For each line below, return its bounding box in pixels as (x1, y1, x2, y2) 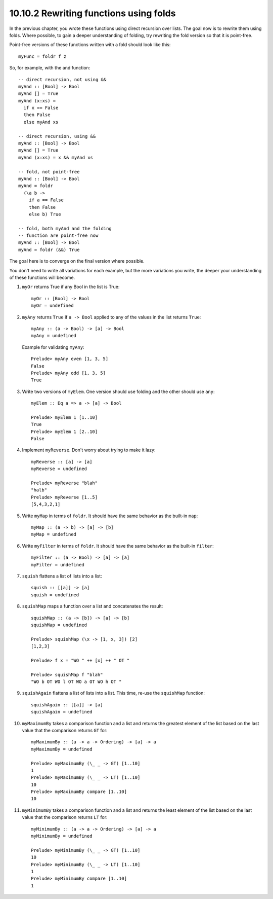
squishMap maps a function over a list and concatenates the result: (22, 603, 163, 609)
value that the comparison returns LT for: (22, 814, 108, 820)
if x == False (23, 105, 59, 111)
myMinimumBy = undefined (31, 833, 93, 839)
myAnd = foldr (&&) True (18, 246, 80, 253)
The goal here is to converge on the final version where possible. (9, 258, 145, 264)
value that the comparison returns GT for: (22, 727, 108, 733)
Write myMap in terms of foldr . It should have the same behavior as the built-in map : (22, 513, 198, 519)
